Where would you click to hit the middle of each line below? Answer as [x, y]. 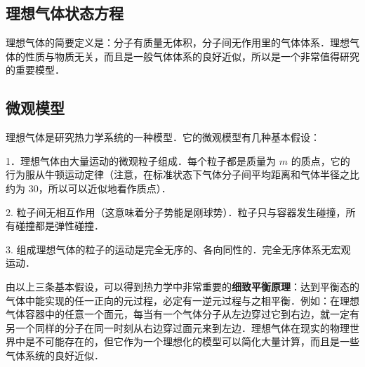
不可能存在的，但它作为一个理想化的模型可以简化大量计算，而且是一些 [197, 341]
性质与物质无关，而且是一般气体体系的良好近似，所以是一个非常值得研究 [192, 56]
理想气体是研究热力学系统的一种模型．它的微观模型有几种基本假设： [163, 137]
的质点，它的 [320, 160]
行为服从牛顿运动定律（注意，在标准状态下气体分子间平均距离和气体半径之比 [182, 174]
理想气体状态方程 [65, 13]
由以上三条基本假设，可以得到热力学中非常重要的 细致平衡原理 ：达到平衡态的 [182, 286]
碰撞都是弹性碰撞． [59, 226]
